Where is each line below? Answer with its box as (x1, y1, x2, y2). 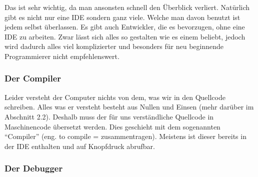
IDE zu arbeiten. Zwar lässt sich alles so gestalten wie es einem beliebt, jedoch (4, 31, 245, 41)
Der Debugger (4, 162, 63, 174)
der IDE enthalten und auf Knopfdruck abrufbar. (4, 140, 155, 151)
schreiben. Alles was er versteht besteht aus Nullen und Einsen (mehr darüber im (4, 101, 254, 112)
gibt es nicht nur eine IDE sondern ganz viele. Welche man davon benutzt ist (4, 11, 240, 22)
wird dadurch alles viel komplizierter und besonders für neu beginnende (4, 41, 224, 51)
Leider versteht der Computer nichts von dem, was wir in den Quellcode (4, 91, 225, 102)
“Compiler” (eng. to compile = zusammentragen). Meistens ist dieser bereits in (4, 131, 246, 141)
